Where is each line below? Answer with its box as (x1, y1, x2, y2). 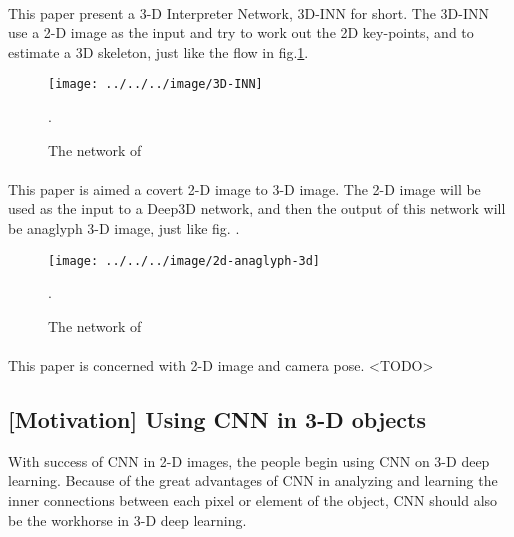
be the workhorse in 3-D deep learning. (8, 509, 247, 530)
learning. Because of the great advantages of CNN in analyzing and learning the (8, 470, 498, 491)
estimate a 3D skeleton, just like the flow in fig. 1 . (8, 41, 309, 62)
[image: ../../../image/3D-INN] (48, 77, 263, 92)
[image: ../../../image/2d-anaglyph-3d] (48, 253, 321, 268)
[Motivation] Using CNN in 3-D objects (8, 404, 427, 435)
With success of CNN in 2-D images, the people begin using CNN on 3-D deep (8, 450, 490, 471)
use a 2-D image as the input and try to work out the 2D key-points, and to (8, 22, 474, 43)
